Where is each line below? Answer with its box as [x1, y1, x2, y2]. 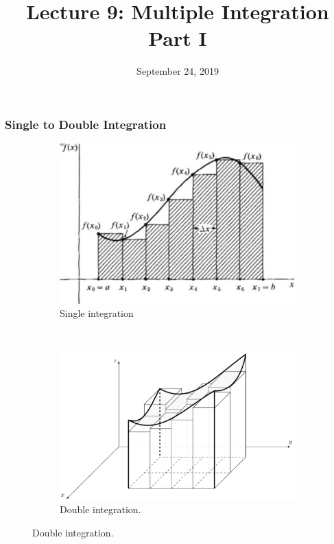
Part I [148, 24, 207, 52]
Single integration [60, 306, 134, 320]
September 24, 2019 [136, 64, 219, 78]
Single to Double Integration [5, 115, 167, 132]
